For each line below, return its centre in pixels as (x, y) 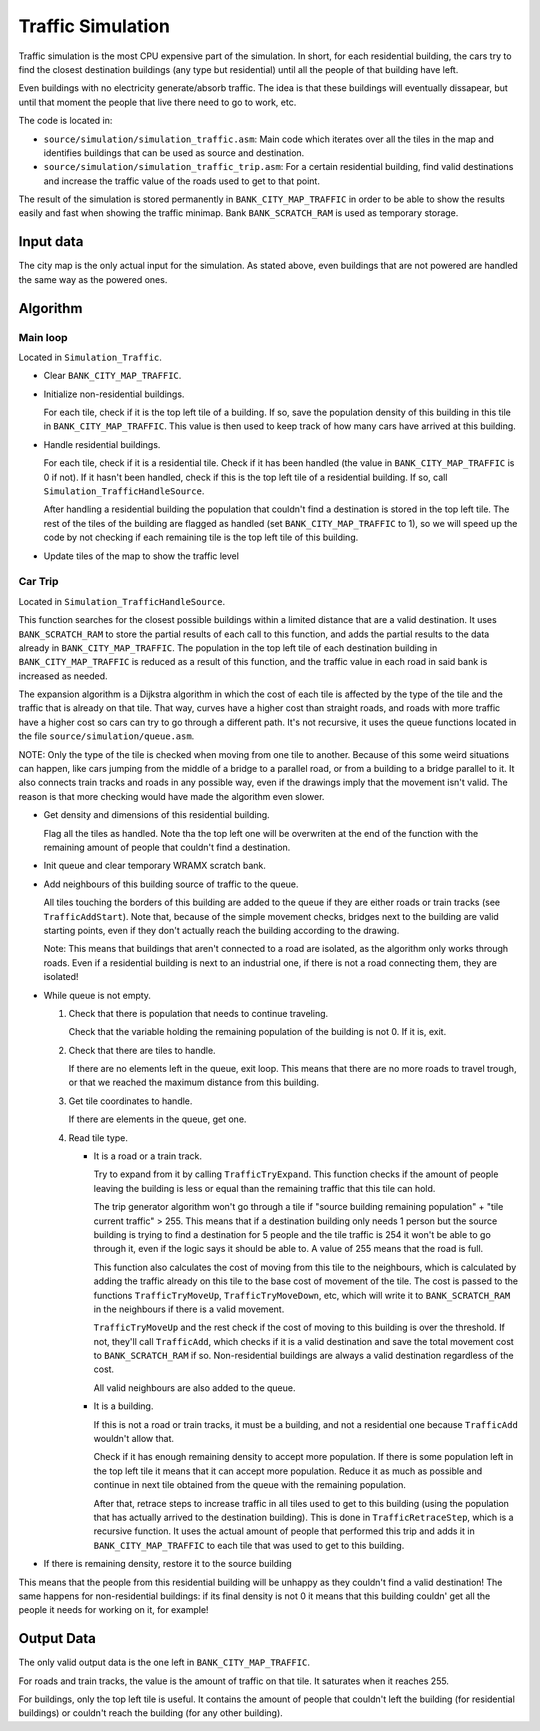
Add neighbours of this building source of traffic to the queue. (171, 884)
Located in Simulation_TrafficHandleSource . (121, 601)
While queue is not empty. (97, 995)
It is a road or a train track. (148, 1156)
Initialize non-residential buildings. (114, 394)
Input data (51, 241)
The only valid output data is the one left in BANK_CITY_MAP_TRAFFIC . (164, 1662)
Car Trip (38, 582)
